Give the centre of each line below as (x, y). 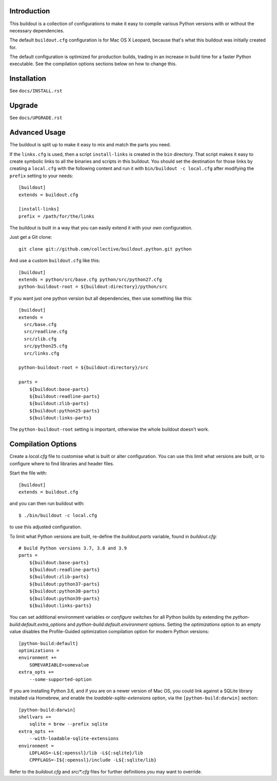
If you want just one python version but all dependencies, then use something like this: (101, 298)
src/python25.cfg (46, 346)
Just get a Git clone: (31, 237)
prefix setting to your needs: (42, 176)
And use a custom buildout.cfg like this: (55, 261)
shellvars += (35, 717)
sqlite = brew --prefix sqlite (68, 724)
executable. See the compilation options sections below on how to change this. (93, 64)
